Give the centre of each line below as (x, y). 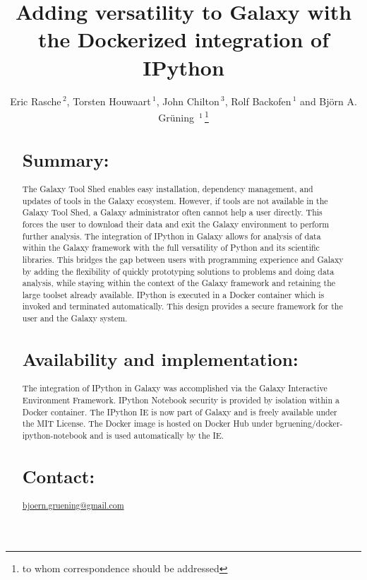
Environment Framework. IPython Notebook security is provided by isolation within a (181, 400)
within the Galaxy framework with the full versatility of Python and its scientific (171, 248)
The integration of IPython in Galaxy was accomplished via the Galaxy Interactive (175, 388)
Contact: (59, 476)
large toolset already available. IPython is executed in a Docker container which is (173, 294)
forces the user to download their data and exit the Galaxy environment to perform (176, 224)
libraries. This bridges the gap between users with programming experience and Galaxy (183, 259)
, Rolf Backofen (258, 101)
